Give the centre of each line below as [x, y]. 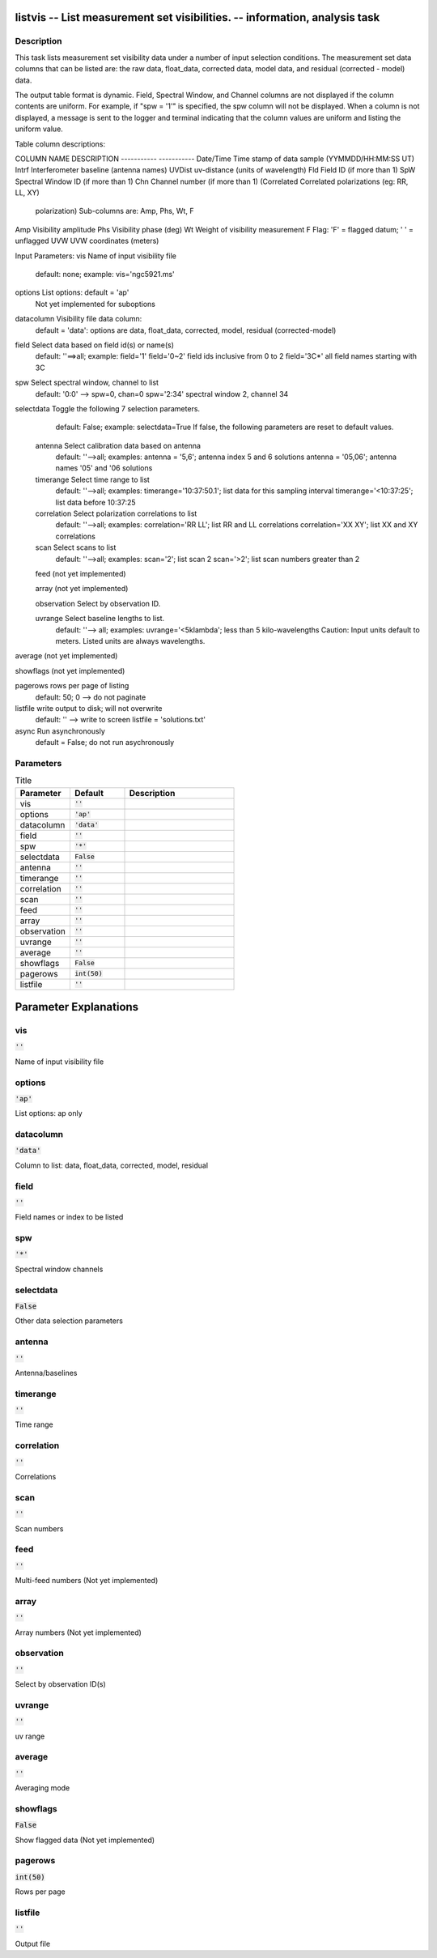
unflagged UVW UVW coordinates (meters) [87, 241]
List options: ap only [49, 1113]
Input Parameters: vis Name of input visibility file [96, 256]
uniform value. [39, 129]
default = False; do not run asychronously [105, 743]
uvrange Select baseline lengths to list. [100, 619]
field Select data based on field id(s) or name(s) [94, 345]
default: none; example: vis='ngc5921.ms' [105, 275]
